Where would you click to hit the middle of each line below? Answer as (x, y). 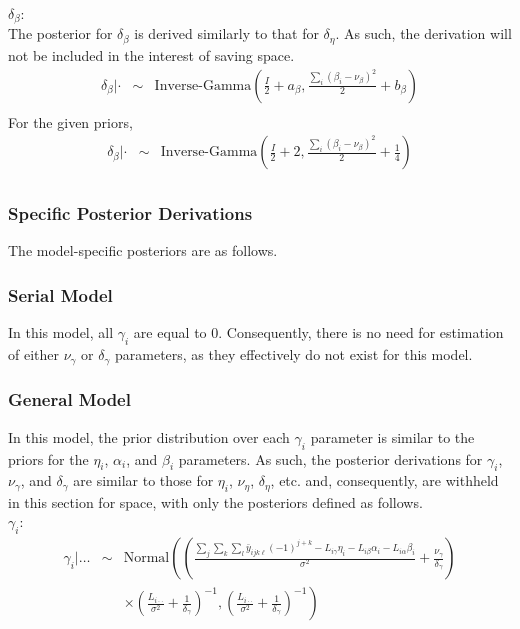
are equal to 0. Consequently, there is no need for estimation (318, 332)
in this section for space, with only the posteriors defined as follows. (215, 501)
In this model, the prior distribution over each (149, 436)
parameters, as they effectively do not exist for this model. (293, 354)
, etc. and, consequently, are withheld (384, 480)
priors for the (48, 458)
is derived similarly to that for (226, 33)
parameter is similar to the (392, 436)
